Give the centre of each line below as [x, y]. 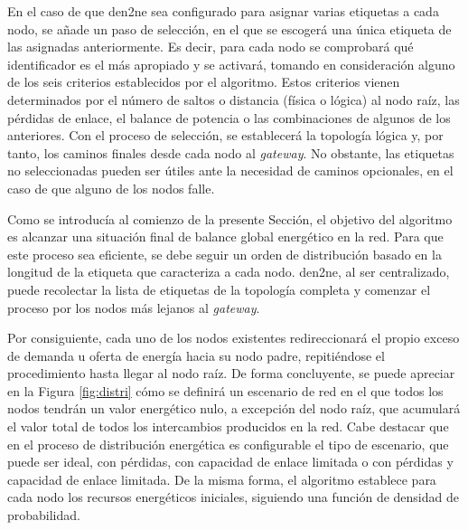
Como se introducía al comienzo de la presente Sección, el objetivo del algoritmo [230, 218]
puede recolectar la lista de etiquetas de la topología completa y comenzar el [219, 289]
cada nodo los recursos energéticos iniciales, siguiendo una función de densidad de [233, 497]
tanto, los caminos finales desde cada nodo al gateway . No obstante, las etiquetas [231, 152]
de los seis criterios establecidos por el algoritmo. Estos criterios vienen [204, 82]
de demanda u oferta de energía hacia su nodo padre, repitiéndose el [196, 355]
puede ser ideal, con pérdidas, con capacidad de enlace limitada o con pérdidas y [230, 462]
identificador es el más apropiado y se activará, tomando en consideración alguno [231, 64]
